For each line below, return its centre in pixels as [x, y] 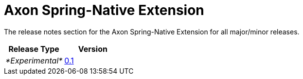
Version [93, 49]
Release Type [34, 49]
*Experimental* [34, 60]
